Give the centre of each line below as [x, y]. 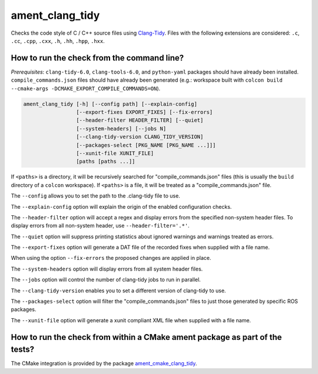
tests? [23, 350]
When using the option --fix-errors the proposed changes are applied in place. [111, 258]
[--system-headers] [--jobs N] [121, 128]
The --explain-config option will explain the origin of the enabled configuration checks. [121, 206]
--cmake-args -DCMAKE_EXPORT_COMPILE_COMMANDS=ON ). [86, 88]
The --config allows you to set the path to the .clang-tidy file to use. [96, 196]
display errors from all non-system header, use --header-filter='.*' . [100, 226]
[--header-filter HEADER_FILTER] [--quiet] [140, 120]
